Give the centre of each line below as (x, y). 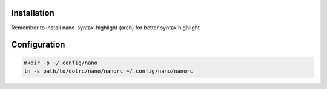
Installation (33, 13)
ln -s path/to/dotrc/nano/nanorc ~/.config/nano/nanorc (109, 71)
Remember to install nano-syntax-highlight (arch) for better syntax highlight (105, 28)
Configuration (38, 45)
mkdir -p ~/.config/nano (61, 63)
